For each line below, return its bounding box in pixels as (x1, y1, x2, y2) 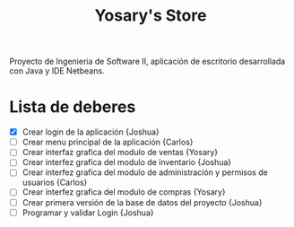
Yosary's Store (94, 5, 207, 26)
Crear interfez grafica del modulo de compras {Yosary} (22, 187, 226, 197)
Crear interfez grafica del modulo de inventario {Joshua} (22, 157, 232, 168)
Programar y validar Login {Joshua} (22, 207, 154, 218)
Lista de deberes (9, 97, 136, 118)
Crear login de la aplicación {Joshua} (22, 127, 160, 137)
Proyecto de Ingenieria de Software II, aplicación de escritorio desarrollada (9, 56, 286, 67)
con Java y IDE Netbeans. (9, 65, 105, 76)
